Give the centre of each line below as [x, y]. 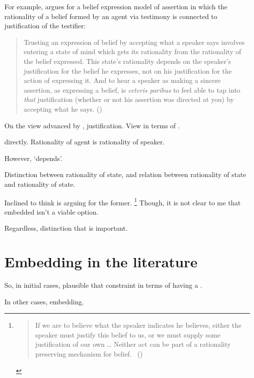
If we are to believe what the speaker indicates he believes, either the [138, 325]
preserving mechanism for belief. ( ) [89, 354]
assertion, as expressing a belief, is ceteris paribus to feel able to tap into [132, 90]
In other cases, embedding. [44, 301]
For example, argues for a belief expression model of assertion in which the [116, 6]
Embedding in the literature [101, 262]
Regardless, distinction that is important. [66, 228]
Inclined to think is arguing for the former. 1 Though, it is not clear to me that [123, 201]
